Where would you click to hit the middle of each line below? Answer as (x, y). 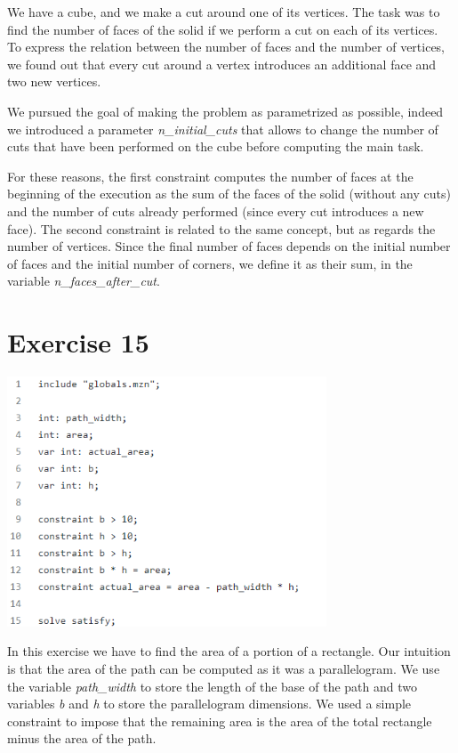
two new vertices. (54, 81)
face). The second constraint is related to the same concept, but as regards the (221, 228)
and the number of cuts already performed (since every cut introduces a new (216, 211)
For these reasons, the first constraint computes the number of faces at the (210, 176)
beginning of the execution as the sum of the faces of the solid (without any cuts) (229, 194)
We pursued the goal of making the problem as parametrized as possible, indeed (225, 111)
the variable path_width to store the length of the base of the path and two (212, 686)
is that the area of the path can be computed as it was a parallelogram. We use (224, 669)
